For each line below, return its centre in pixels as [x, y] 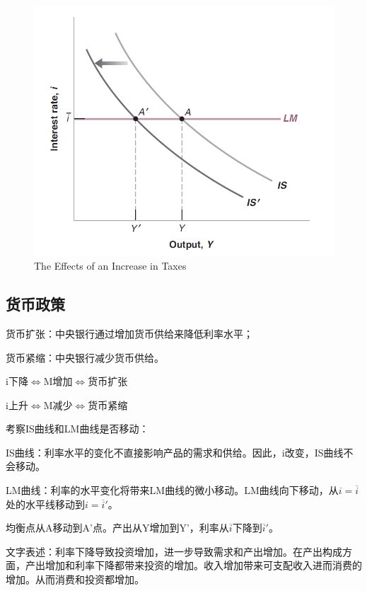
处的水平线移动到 [45, 504]
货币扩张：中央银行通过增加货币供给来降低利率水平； [129, 333]
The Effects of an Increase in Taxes [110, 266]
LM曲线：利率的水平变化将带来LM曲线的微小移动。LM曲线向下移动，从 [172, 490]
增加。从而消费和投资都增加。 [75, 579]
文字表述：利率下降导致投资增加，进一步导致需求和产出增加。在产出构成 [174, 551]
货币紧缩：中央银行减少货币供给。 [85, 357]
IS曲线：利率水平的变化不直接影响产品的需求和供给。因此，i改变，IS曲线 [175, 452]
